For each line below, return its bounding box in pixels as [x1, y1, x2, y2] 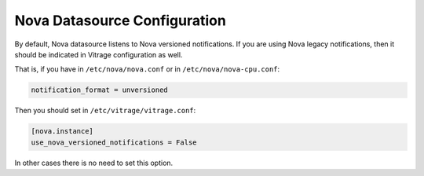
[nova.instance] [31, 126, 94, 136]
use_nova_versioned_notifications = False [31, 137, 197, 147]
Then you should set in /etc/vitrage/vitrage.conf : [14, 106, 196, 115]
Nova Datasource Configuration [14, 12, 227, 29]
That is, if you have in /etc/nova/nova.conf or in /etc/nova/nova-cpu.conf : [14, 64, 280, 74]
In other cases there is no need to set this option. [14, 158, 174, 167]
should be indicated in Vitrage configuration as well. [14, 49, 183, 59]
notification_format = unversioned [31, 86, 168, 94]
